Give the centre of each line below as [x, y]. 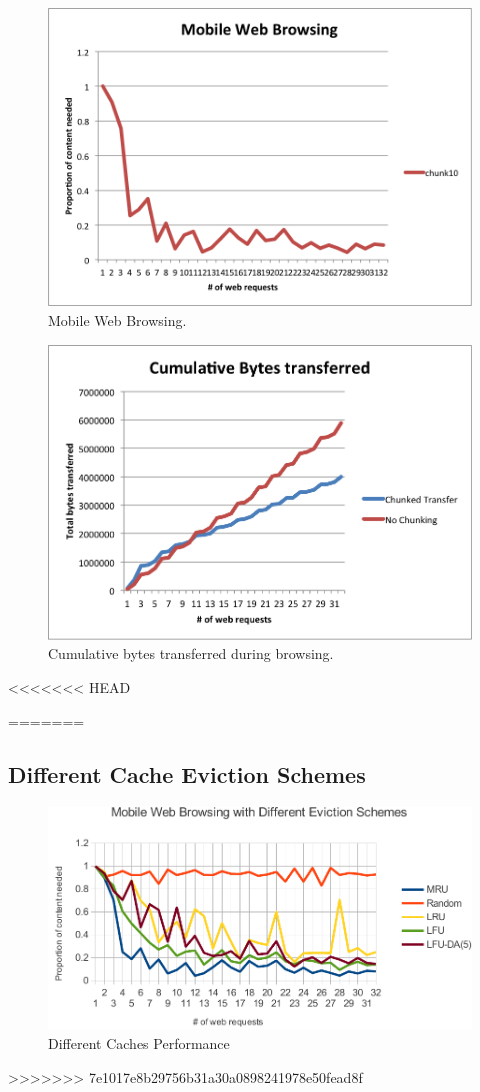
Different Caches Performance [139, 1042]
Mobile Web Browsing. [117, 320]
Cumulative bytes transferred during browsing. [191, 653]
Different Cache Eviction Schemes [187, 774]
